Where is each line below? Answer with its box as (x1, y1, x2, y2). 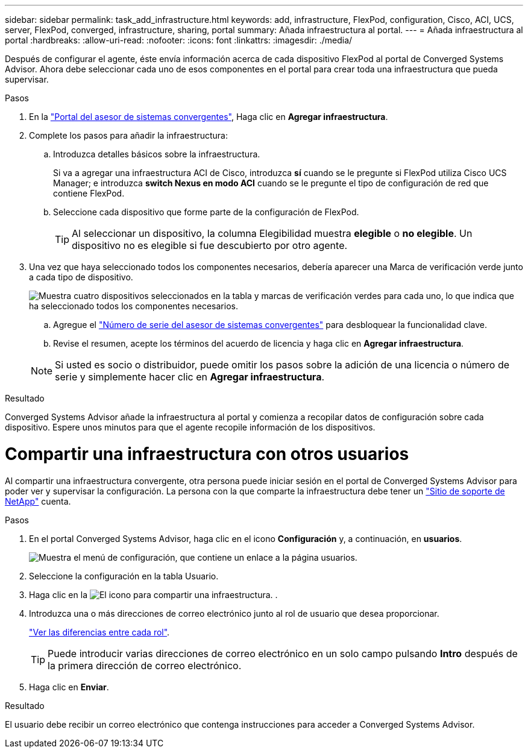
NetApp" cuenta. (5, 496, 71, 506)
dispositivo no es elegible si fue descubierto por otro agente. (72, 239, 348, 251)
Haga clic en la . (29, 589, 278, 600)
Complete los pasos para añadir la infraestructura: (29, 130, 228, 140)
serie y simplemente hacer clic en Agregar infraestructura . (55, 371, 325, 383)
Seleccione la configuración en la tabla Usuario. (29, 570, 219, 581)
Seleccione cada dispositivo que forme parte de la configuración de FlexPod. (53, 207, 359, 217)
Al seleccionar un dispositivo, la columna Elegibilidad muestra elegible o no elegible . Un (72, 227, 473, 239)
